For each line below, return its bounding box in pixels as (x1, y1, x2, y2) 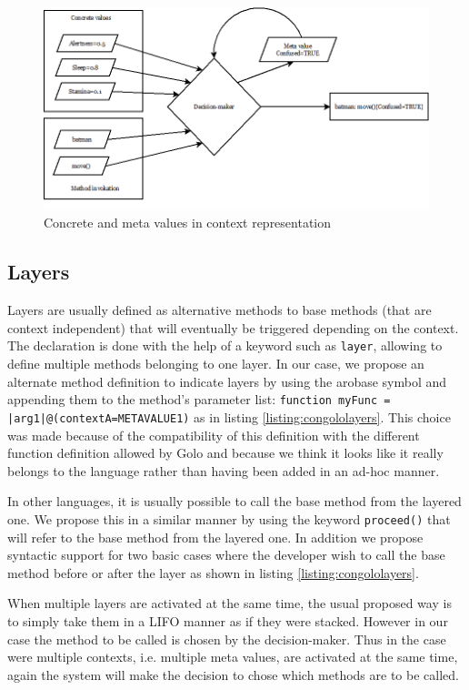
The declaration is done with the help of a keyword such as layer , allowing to (7, 336, 443, 355)
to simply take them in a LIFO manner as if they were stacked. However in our (7, 611, 448, 630)
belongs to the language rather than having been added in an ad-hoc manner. (7, 461, 440, 480)
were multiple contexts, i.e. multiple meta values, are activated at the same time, (7, 647, 458, 666)
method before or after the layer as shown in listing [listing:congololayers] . (7, 563, 419, 582)
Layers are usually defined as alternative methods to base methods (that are (7, 300, 432, 320)
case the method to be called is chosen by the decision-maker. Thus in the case (7, 629, 446, 648)
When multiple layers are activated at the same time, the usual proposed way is (7, 594, 452, 613)
